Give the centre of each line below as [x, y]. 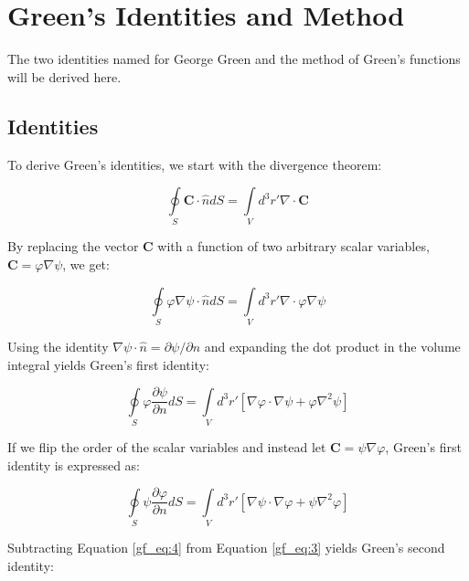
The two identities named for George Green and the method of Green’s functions [234, 59]
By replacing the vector [73, 246]
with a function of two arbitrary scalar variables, [293, 246]
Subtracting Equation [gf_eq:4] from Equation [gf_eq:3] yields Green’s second [226, 547]
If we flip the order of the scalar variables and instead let [167, 446]
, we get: [86, 264]
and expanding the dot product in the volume [332, 346]
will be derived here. [64, 76]
